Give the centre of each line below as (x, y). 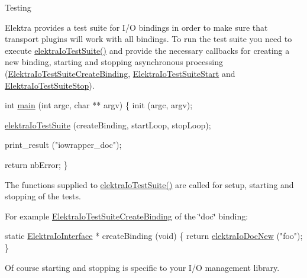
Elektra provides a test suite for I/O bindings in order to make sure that (136, 27)
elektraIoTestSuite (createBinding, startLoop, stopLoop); (108, 125)
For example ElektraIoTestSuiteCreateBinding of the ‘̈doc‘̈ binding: (127, 216)
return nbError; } (36, 164)
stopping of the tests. (43, 196)
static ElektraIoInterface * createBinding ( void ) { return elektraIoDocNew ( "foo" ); (154, 236)
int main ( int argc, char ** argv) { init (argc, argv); (99, 105)
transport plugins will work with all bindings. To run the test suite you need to (148, 39)
